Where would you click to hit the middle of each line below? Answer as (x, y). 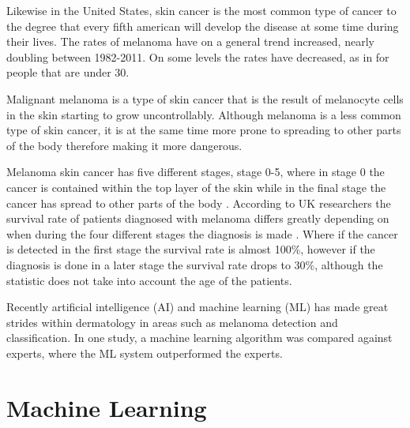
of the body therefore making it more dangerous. (124, 145)
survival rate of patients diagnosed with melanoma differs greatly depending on (198, 218)
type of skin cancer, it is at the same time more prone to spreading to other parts (204, 130)
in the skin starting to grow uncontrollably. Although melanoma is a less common (204, 114)
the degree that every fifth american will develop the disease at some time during (203, 26)
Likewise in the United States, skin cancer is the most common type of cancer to (201, 10)
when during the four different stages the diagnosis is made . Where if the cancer (202, 233)
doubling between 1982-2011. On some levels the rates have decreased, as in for (198, 56)
